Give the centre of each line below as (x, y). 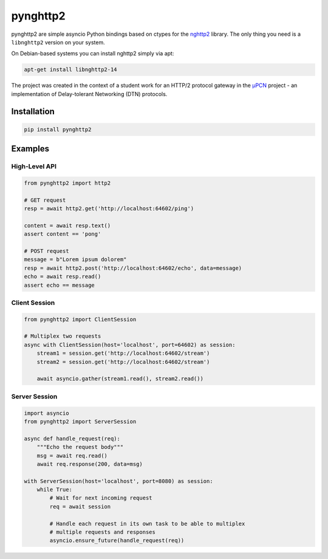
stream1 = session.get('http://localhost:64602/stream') (123, 353)
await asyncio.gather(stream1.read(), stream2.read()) (120, 379)
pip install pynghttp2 (58, 129)
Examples (30, 149)
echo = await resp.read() (63, 277)
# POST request (46, 251)
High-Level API (34, 166)
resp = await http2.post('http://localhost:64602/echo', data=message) (133, 268)
